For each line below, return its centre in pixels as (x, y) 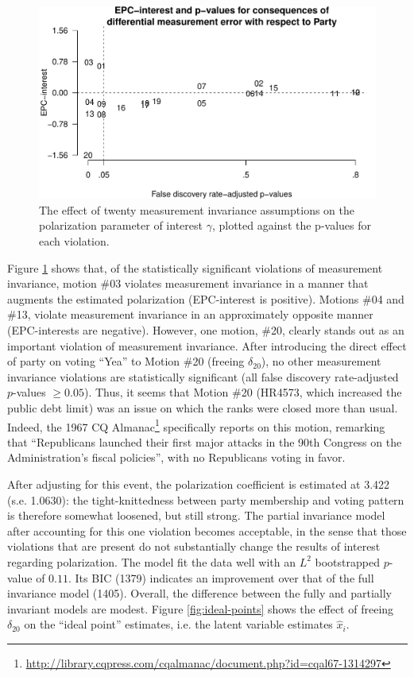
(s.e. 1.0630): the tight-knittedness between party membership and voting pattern (206, 499)
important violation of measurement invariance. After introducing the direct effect (207, 345)
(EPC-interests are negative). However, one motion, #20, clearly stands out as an (206, 329)
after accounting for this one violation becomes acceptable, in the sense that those (207, 530)
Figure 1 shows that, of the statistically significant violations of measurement (195, 267)
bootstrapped (347, 561)
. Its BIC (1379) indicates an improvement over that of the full (221, 577)
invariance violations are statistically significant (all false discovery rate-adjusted (203, 376)
